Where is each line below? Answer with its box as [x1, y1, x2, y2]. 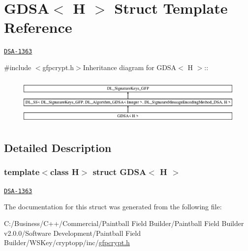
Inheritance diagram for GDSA [83, 62, 177, 72]
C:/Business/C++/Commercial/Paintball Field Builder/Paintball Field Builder [4, 218, 244, 228]
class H [50, 166, 79, 178]
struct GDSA [93, 166, 147, 178]
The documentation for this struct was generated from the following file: [4, 201, 222, 212]
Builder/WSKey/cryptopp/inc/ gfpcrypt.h [4, 237, 130, 248]
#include [4, 62, 31, 72]
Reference [4, 17, 72, 37]
